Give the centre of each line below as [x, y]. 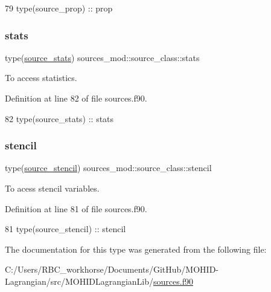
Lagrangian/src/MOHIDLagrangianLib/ [79, 281]
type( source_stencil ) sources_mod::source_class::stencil [108, 168]
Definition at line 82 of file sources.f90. [76, 98]
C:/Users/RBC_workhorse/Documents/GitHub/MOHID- [112, 269]
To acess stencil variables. [52, 188]
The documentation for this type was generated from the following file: [136, 249]
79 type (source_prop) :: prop [59, 8]
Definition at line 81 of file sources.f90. [76, 208]
